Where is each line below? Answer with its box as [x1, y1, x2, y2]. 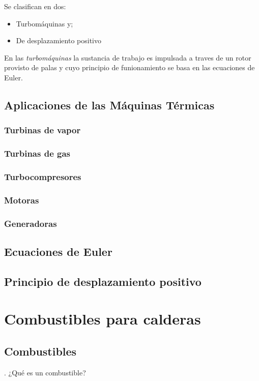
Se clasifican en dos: [4, 1, 66, 11]
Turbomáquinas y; [16, 18, 73, 28]
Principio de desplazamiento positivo [4, 273, 202, 289]
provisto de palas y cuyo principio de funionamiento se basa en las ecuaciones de [4, 62, 255, 73]
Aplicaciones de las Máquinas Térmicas [4, 97, 215, 112]
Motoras [4, 193, 39, 206]
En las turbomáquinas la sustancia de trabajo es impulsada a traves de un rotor [4, 52, 251, 63]
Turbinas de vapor [4, 124, 81, 136]
